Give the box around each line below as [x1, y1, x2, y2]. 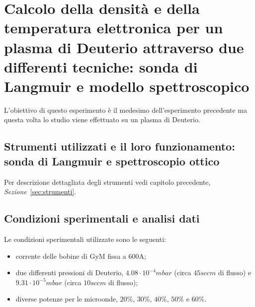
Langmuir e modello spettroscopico [4, 76, 250, 96]
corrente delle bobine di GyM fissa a [15, 250, 126, 261]
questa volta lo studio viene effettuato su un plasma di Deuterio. [4, 114, 200, 125]
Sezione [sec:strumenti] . [4, 186, 77, 197]
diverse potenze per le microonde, [15, 294, 118, 304]
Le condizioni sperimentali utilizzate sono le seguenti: [4, 234, 166, 244]
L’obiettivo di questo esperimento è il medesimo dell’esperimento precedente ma [4, 104, 248, 115]
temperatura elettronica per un [4, 17, 223, 38]
